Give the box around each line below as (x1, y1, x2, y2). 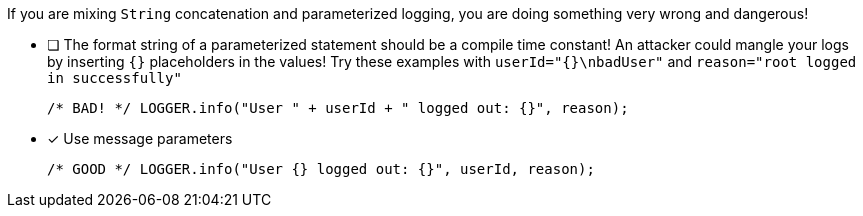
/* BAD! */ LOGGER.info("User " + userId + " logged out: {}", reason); (47, 100, 629, 116)
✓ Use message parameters (47, 130, 233, 147)
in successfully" (47, 70, 182, 86)
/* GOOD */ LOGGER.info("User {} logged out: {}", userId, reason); (47, 161, 595, 177)
